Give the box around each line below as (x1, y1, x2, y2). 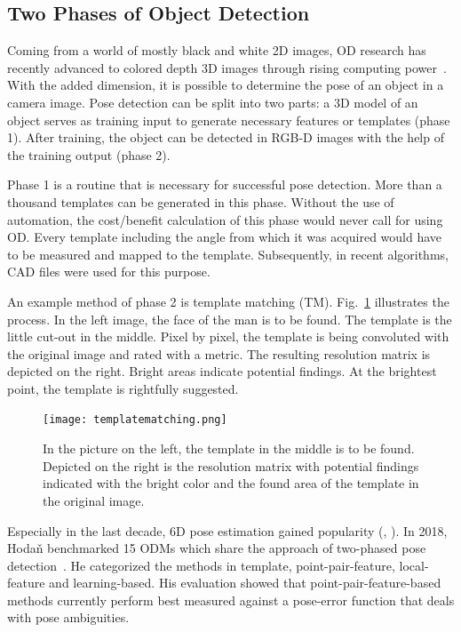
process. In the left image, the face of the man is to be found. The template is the (7, 309, 452, 328)
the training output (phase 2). (7, 145, 171, 164)
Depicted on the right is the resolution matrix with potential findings (43, 456, 419, 475)
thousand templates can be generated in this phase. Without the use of (7, 192, 394, 211)
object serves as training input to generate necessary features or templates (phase (7, 110, 450, 129)
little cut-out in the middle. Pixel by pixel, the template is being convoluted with (7, 327, 449, 346)
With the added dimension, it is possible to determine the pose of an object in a (7, 76, 444, 94)
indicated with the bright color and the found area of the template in (43, 474, 419, 492)
